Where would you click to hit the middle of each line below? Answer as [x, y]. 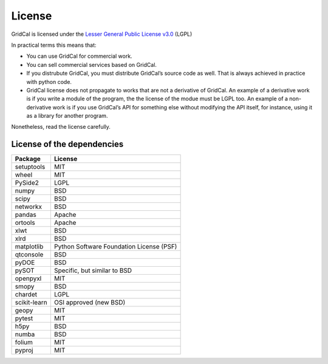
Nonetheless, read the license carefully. [61, 127]
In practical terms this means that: [54, 45]
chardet [26, 295]
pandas [26, 215]
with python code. [49, 81]
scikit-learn [31, 303]
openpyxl [28, 278]
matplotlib [29, 247]
